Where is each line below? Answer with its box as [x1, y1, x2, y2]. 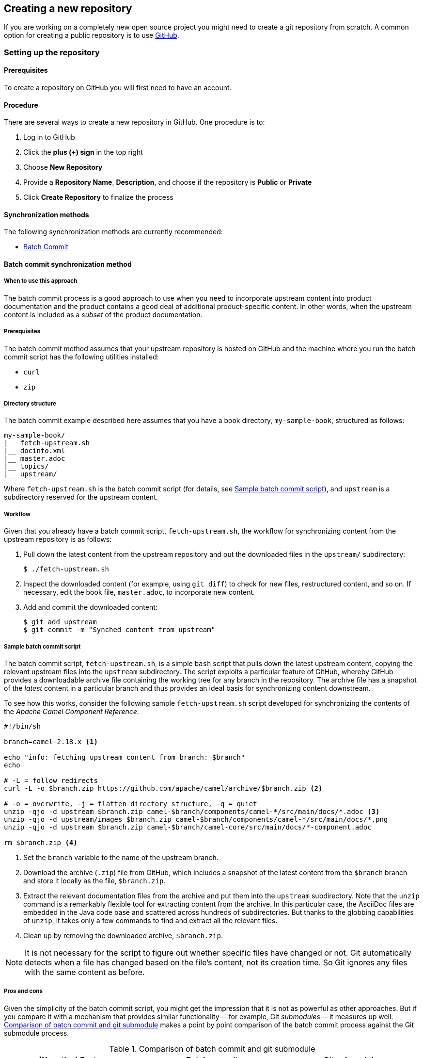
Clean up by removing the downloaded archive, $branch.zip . [23, 931, 223, 940]
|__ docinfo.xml [4, 447, 65, 455]
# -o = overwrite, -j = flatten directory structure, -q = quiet [4, 799, 257, 808]
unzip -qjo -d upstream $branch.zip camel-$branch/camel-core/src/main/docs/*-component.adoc [4, 823, 372, 831]
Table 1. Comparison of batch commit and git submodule [109, 1043, 315, 1054]
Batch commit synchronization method [4, 260, 132, 269]
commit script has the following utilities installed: [4, 352, 159, 361]
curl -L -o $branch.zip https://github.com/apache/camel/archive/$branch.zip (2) [4, 784, 323, 792]
